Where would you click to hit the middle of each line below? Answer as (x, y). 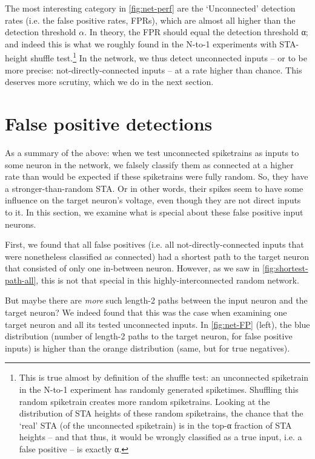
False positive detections (109, 123)
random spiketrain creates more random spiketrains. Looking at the (144, 401)
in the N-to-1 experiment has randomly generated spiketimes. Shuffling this (159, 389)
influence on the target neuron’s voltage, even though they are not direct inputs (153, 200)
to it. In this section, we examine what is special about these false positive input (154, 212)
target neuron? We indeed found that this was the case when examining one (146, 312)
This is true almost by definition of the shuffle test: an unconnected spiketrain (164, 377)
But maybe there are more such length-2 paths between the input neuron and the (156, 300)
